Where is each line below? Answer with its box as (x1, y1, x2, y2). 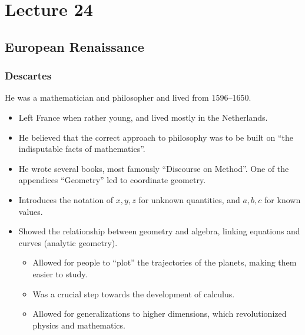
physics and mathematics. (32, 319, 125, 331)
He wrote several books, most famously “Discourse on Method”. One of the (18, 162, 289, 174)
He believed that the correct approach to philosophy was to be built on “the (18, 131, 293, 143)
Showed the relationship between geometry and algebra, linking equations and (18, 225, 300, 237)
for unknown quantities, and (138, 193, 240, 205)
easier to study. (32, 267, 88, 280)
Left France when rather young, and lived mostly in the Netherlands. (18, 111, 268, 123)
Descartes (5, 68, 52, 83)
